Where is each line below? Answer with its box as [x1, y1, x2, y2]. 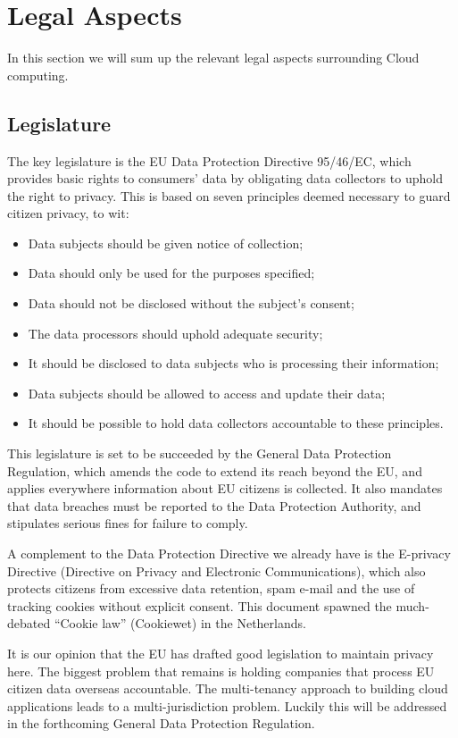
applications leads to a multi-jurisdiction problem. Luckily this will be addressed [7, 696, 447, 715]
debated [7, 614, 51, 633]
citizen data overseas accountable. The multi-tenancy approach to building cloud [7, 679, 448, 698]
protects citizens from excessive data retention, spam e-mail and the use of [7, 579, 415, 598]
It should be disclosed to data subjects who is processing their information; [28, 354, 439, 373]
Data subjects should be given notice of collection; [28, 233, 304, 252]
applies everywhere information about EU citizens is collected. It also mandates [7, 479, 443, 498]
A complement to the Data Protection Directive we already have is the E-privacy [7, 544, 451, 563]
